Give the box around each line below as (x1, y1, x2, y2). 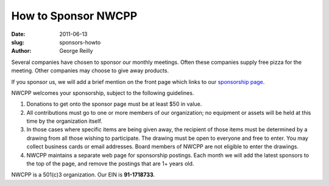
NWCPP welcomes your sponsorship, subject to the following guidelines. (11, 89, 194, 97)
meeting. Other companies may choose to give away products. (11, 67, 169, 74)
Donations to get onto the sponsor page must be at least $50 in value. (26, 100, 202, 108)
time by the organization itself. (26, 117, 103, 125)
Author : (11, 47, 32, 55)
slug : (11, 38, 24, 46)
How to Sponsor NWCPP (11, 9, 138, 22)
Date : (11, 30, 26, 38)
